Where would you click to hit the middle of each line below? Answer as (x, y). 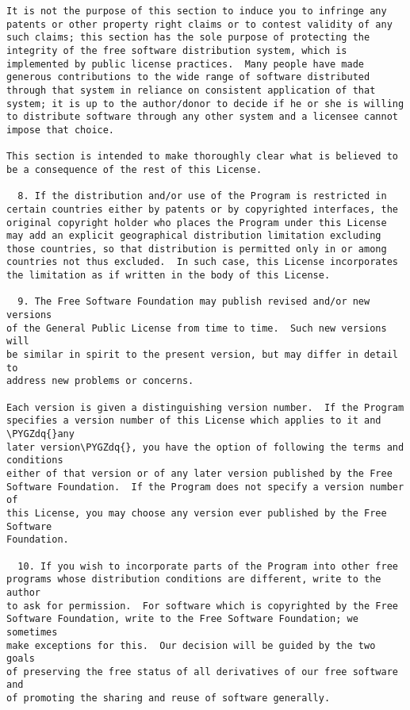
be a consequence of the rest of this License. (134, 169)
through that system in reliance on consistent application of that (191, 90)
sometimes (32, 632)
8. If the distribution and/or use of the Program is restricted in (202, 196)
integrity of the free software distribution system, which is (177, 50)
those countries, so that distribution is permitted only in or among (197, 249)
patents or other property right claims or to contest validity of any (199, 24)
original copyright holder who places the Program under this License (197, 223)
